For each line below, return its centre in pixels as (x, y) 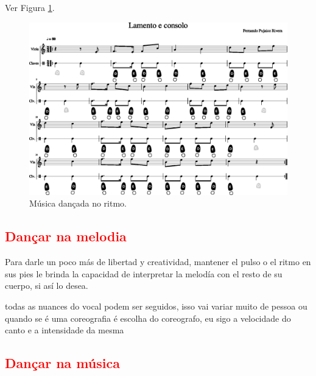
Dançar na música (62, 363)
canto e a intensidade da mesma (65, 330)
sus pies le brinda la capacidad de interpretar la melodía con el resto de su (144, 273)
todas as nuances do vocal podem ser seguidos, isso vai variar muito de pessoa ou (156, 306)
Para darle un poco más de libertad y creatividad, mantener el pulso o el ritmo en (158, 262)
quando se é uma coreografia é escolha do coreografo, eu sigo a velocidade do (148, 318)
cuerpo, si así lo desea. (47, 286)
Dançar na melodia (66, 236)
